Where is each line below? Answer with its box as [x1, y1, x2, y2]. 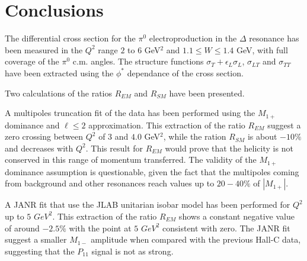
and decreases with [5, 141, 73, 154]
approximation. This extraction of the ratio [88, 118, 245, 131]
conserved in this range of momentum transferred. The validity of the [5, 153, 257, 166]
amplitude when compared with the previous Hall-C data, [91, 233, 301, 246]
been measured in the [5, 43, 83, 56]
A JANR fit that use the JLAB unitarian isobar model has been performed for [5, 198, 290, 211]
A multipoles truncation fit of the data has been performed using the [5, 107, 255, 119]
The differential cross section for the [5, 32, 136, 44]
